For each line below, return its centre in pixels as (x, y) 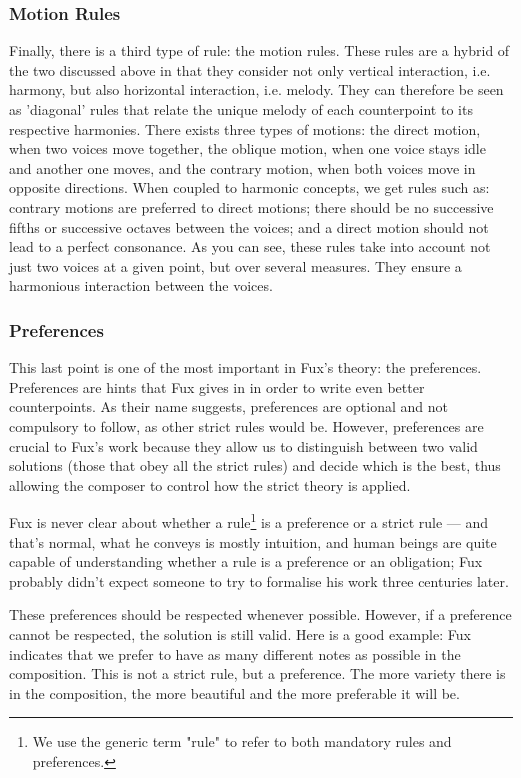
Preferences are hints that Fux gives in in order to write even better (217, 386)
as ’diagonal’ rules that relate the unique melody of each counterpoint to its (241, 109)
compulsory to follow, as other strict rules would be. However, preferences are (246, 425)
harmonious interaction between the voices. (141, 285)
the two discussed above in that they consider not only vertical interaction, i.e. (250, 69)
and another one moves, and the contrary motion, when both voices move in (242, 167)
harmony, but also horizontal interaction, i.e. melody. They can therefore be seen (256, 89)
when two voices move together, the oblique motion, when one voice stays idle (247, 148)
